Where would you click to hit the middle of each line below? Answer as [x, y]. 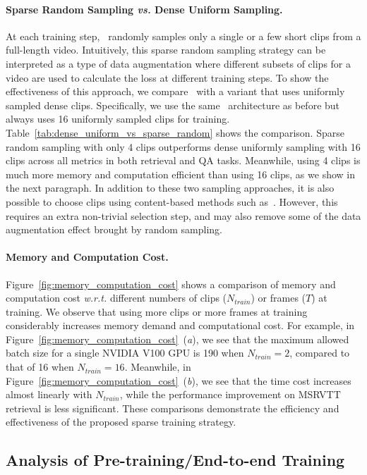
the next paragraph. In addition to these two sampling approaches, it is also [170, 188]
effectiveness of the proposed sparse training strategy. [121, 422]
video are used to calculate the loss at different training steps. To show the [167, 77]
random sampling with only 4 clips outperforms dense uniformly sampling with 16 [183, 146]
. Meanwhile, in [158, 367]
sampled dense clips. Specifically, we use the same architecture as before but [173, 105]
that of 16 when [40, 367]
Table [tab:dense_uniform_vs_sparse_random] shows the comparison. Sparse [175, 132]
